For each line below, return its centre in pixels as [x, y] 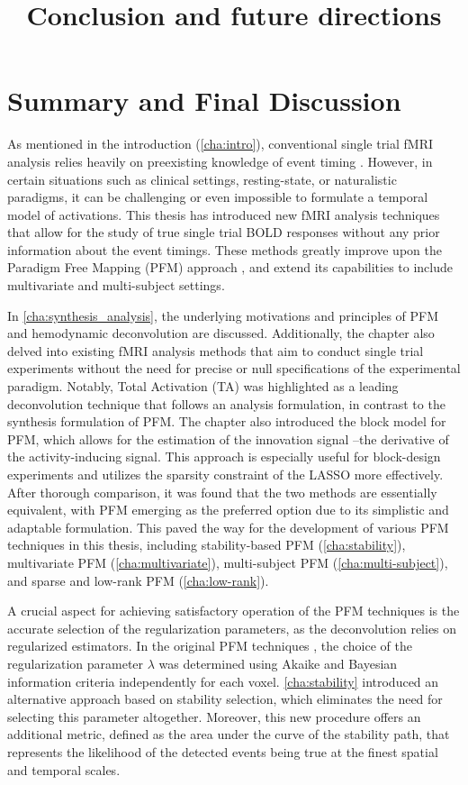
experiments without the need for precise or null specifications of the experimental [234, 368]
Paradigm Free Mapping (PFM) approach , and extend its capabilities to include [230, 267]
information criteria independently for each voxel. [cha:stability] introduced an [223, 681]
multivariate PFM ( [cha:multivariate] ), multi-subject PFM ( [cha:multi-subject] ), [228, 562]
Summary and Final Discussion [204, 100]
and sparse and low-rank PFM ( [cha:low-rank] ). [138, 580]
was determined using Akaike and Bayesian [278, 663]
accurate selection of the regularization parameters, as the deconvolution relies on [232, 628]
